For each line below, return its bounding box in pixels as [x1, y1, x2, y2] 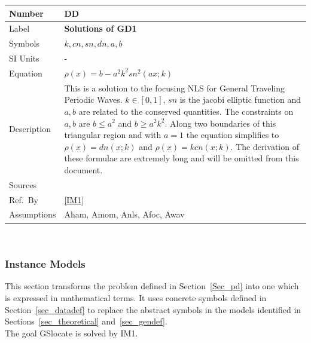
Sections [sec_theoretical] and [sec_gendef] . [5, 315, 167, 327]
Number [9, 7, 44, 19]
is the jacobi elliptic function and [179, 93, 301, 106]
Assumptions [9, 208, 56, 220]
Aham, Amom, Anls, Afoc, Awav [64, 208, 185, 220]
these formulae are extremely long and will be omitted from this [64, 152, 299, 164]
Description [9, 122, 51, 135]
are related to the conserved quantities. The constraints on [78, 105, 294, 117]
